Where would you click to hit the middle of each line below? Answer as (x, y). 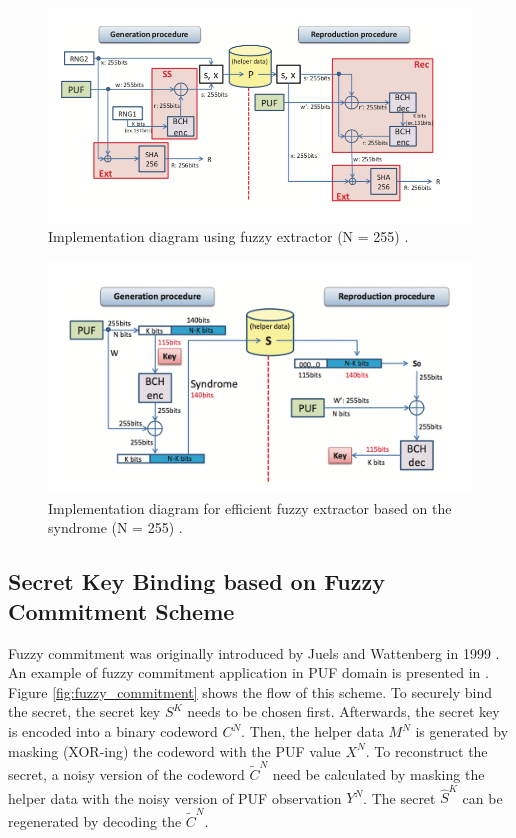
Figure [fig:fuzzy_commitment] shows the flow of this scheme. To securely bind (250, 691)
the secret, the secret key (84, 711)
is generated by (462, 731)
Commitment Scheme (121, 610)
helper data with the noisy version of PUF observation (175, 797)
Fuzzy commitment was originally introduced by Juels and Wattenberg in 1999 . (254, 652)
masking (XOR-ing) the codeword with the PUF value (174, 750)
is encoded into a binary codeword (113, 731)
